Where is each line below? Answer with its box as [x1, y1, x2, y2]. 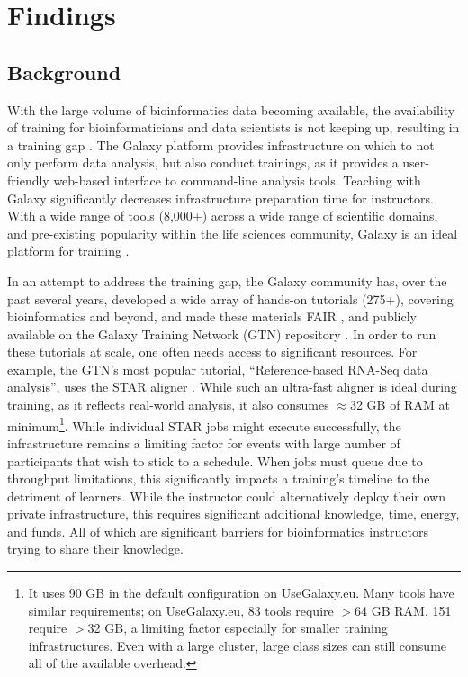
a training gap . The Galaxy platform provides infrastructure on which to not [7, 135, 435, 154]
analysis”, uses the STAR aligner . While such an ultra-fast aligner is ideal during [7, 377, 457, 396]
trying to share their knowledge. [7, 539, 184, 558]
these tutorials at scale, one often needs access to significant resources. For [7, 342, 418, 361]
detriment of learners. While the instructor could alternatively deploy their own [7, 486, 445, 505]
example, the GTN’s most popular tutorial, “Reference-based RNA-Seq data [7, 359, 428, 378]
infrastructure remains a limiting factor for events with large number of [7, 433, 400, 452]
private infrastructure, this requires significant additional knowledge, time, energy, [7, 504, 460, 523]
